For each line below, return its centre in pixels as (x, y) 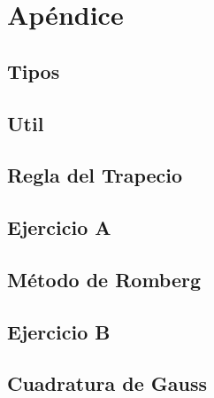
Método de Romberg (104, 279)
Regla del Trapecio (95, 175)
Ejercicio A (59, 227)
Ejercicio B (59, 331)
